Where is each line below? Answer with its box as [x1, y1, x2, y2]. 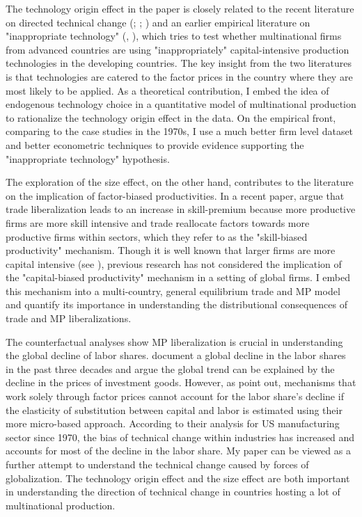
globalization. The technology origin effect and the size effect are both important [6, 470, 350, 485]
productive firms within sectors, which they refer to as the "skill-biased [6, 229, 308, 244]
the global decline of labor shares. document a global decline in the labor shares [6, 348, 346, 363]
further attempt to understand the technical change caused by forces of [6, 457, 309, 471]
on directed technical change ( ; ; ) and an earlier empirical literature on [6, 15, 310, 29]
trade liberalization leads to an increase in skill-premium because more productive [6, 202, 356, 216]
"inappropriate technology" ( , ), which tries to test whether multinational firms [6, 29, 342, 43]
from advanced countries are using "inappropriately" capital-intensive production [6, 42, 349, 56]
